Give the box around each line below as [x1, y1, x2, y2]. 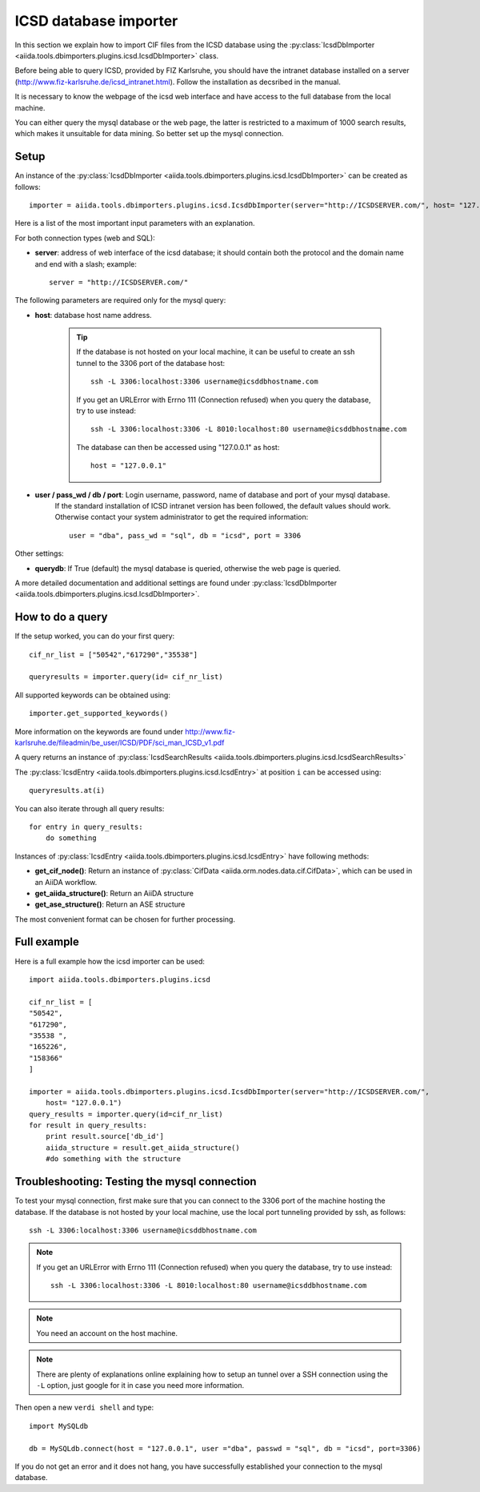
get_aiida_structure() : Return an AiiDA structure [34, 888, 194, 898]
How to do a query [14, 610, 108, 624]
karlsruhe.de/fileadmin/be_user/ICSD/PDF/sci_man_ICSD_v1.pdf [14, 738, 225, 747]
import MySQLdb [29, 1422, 89, 1430]
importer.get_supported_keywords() [29, 709, 169, 718]
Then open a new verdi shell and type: [14, 1402, 154, 1413]
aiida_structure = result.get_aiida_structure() [45, 1143, 240, 1152]
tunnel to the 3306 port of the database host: [76, 358, 226, 368]
